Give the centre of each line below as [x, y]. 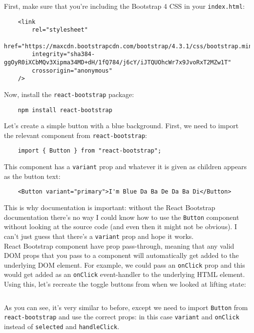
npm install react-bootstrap [65, 110]
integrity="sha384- [63, 54]
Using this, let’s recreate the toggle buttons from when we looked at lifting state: [125, 284]
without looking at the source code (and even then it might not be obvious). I [120, 226]
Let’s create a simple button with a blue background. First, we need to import [121, 126]
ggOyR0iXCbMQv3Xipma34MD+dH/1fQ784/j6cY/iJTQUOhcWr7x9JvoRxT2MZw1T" [118, 62]
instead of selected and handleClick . [62, 326]
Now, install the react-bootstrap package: [69, 94]
